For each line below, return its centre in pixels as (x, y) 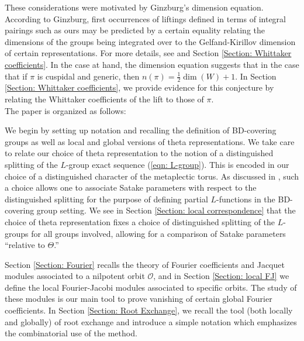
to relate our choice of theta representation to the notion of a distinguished (139, 153)
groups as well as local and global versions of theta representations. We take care (150, 141)
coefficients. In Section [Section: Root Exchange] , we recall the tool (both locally (149, 310)
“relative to (25, 245)
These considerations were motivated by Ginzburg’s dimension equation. (134, 7)
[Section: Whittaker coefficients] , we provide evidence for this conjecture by (139, 87)
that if (16, 76)
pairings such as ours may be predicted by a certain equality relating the (135, 30)
